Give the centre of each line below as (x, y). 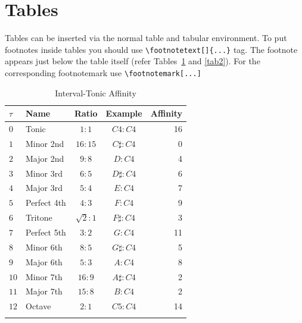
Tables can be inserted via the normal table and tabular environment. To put (146, 38)
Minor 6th (44, 247)
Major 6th (44, 261)
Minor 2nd (45, 143)
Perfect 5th (46, 232)
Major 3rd (44, 188)
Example (124, 113)
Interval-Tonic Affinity (96, 92)
